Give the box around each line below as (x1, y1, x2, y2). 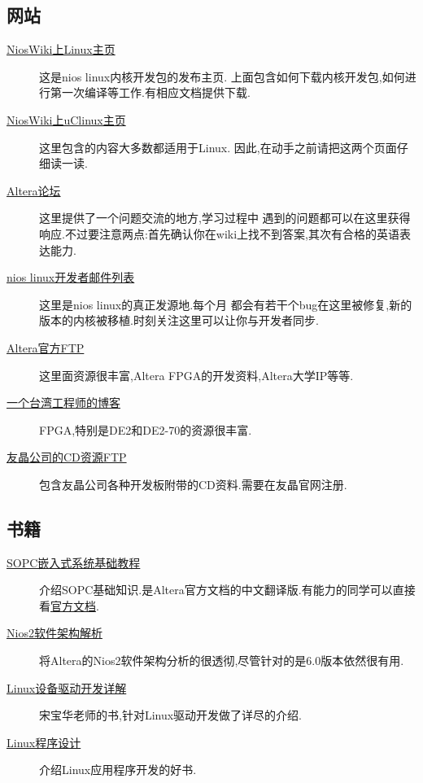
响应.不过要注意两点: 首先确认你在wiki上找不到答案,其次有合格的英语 (39, 225, 399, 242)
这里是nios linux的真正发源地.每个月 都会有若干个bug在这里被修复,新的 (39, 295, 412, 313)
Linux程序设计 (7, 733, 81, 750)
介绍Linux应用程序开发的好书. (39, 761, 197, 778)
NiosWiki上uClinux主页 (7, 111, 126, 128)
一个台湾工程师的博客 (7, 394, 120, 411)
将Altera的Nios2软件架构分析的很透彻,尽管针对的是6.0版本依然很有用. (39, 652, 404, 669)
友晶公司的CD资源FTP (7, 448, 127, 466)
